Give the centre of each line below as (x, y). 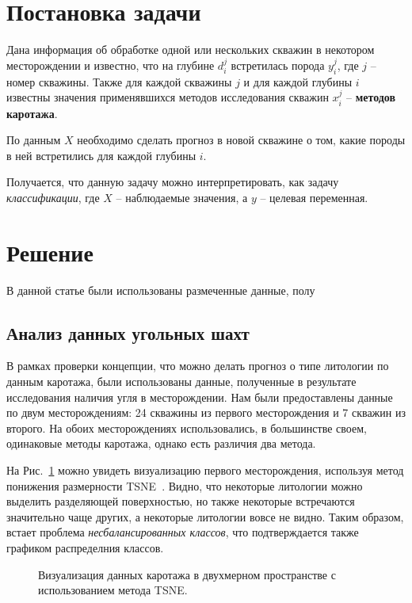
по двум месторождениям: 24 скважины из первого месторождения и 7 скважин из (206, 412)
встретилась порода (278, 65)
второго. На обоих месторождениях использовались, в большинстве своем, (187, 427)
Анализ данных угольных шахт (128, 332)
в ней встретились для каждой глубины (101, 155)
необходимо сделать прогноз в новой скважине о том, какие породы (241, 140)
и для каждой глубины (298, 81)
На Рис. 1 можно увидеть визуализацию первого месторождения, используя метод (205, 469)
